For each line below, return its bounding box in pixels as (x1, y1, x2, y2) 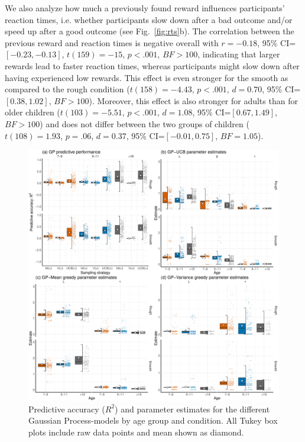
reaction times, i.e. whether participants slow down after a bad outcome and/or (5, 13, 293, 25)
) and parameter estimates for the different (115, 402, 270, 415)
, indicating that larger (197, 48, 280, 60)
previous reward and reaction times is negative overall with (5, 36, 219, 49)
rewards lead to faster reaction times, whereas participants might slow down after (5, 59, 300, 72)
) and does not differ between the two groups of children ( (40, 117, 249, 130)
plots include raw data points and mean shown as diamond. (28, 425, 244, 438)
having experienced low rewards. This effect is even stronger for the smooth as (5, 71, 288, 83)
